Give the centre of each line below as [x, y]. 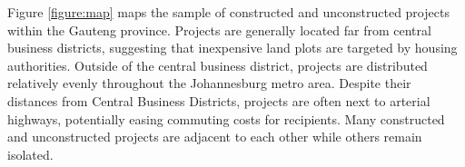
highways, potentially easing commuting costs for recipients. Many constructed [226, 118]
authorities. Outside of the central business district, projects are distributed [218, 65]
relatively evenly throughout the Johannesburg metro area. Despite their [209, 83]
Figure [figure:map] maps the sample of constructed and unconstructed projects [228, 12]
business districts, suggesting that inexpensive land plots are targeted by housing [232, 48]
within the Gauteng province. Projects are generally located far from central [219, 29]
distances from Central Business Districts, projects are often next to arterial [219, 100]
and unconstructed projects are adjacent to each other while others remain [215, 137]
